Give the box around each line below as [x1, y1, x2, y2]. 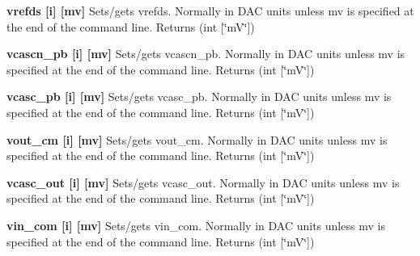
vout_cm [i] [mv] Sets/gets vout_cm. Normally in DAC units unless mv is [6, 131, 388, 148]
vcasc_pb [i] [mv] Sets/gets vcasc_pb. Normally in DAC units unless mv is [6, 88, 392, 105]
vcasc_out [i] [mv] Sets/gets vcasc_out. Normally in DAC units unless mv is [6, 174, 400, 191]
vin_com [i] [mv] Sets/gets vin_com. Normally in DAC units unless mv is [6, 216, 385, 233]
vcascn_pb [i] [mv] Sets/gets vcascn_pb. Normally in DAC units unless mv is [6, 45, 405, 62]
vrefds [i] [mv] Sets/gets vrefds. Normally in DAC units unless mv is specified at [6, 2, 414, 19]
